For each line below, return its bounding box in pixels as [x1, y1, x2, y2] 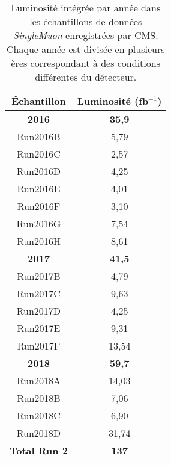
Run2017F [17, 339, 61, 353]
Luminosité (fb [77, 94, 149, 108]
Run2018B [17, 391, 61, 405]
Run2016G [16, 217, 61, 230]
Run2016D [16, 164, 61, 178]
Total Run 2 [10, 443, 68, 457]
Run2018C [17, 408, 61, 422]
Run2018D [16, 426, 61, 440]
